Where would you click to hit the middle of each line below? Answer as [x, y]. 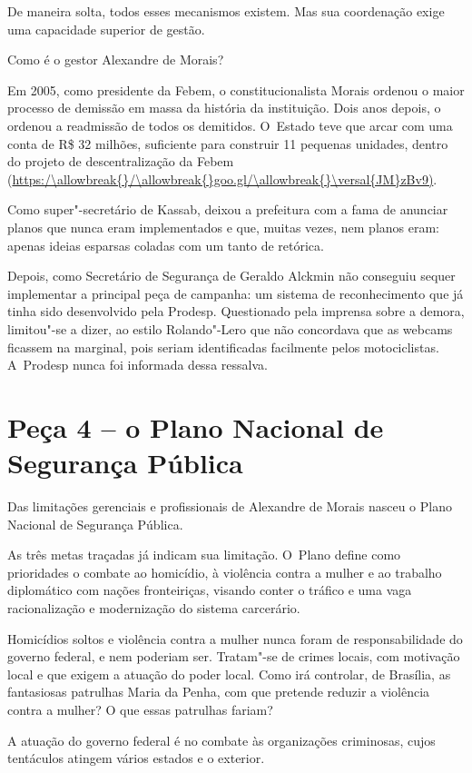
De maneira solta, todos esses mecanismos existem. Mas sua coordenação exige [226, 11]
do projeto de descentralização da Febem [121, 161]
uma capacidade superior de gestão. [106, 29]
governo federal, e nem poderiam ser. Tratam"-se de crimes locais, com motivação [234, 656]
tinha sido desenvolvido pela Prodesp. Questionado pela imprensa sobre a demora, [236, 311]
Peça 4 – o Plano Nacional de [196, 426]
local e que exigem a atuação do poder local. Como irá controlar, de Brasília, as [229, 674]
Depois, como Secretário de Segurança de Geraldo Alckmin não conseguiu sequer [231, 276]
